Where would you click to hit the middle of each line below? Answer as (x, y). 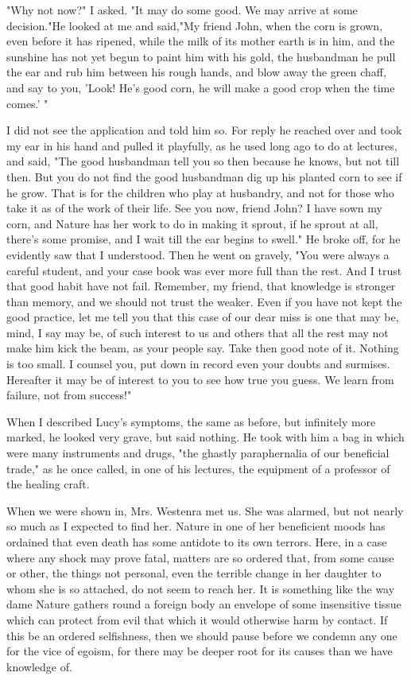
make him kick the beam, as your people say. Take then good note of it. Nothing (203, 348)
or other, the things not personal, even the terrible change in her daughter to (194, 573)
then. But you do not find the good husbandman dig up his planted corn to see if (204, 176)
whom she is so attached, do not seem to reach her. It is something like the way (201, 588)
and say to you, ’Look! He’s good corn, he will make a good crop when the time (201, 87)
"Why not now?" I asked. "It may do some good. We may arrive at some (182, 10)
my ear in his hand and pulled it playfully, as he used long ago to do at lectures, (202, 145)
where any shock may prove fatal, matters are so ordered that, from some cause (200, 557)
